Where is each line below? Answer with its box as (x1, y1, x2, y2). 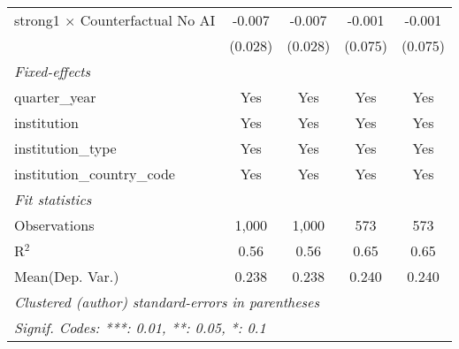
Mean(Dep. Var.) (14, 266, 119, 286)
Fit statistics (14, 189, 92, 209)
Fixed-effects (14, 61, 91, 81)
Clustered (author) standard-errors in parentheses (14, 292, 319, 312)
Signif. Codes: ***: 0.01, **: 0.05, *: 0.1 (14, 317, 266, 338)
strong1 (14, 10, 60, 30)
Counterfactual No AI (80, 10, 216, 30)
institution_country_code (14, 163, 175, 184)
